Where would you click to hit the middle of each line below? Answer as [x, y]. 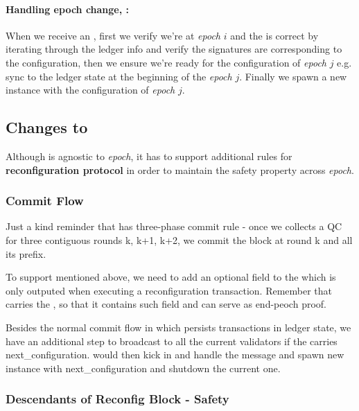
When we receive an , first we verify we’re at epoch [113, 35]
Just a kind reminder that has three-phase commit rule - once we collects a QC [174, 226]
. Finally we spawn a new [293, 76]
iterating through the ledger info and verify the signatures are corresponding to [174, 49]
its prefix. [26, 253]
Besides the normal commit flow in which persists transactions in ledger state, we [178, 327]
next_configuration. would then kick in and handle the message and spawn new [175, 355]
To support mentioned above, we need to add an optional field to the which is [171, 277]
